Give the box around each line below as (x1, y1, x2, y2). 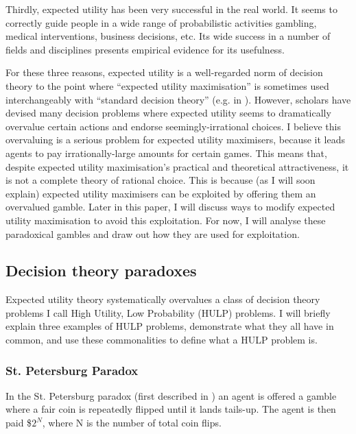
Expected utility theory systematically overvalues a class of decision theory (5, 292, 320, 306)
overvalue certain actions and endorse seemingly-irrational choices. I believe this (5, 119, 341, 133)
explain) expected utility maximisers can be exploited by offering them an (5, 186, 316, 200)
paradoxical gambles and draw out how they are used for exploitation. (5, 226, 300, 241)
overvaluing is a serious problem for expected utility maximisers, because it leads (5, 132, 345, 147)
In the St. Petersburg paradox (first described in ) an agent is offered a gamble (5, 388, 337, 402)
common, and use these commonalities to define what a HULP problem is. (5, 333, 318, 347)
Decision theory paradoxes (5, 260, 197, 281)
